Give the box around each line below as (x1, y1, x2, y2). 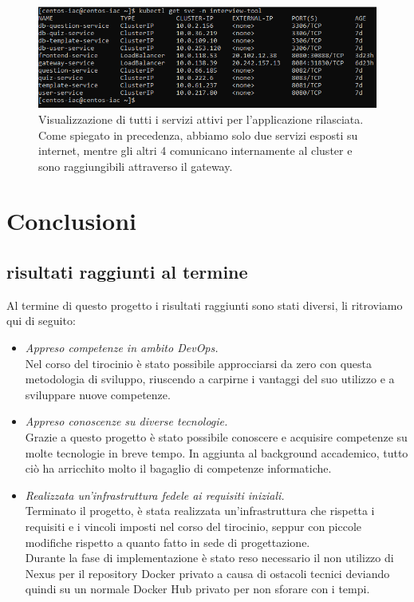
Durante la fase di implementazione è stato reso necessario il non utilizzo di (25, 549, 394, 566)
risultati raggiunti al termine (6, 259, 248, 284)
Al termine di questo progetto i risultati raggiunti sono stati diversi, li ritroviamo (6, 296, 403, 313)
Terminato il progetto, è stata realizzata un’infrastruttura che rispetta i (25, 502, 375, 519)
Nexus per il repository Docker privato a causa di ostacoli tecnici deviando (25, 564, 390, 581)
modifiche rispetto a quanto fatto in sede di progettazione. (25, 533, 310, 550)
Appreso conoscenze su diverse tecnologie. (25, 413, 228, 430)
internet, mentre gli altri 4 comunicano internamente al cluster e (38, 142, 353, 159)
